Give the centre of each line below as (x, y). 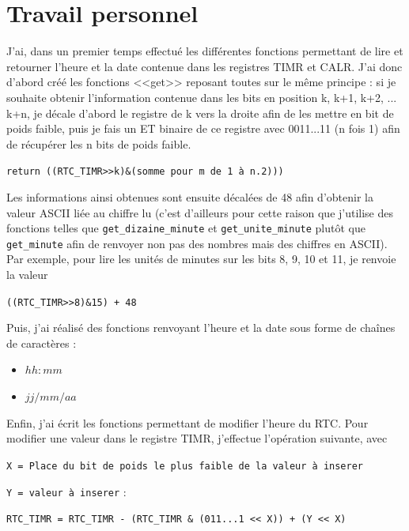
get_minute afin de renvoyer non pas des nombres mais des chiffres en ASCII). (197, 243)
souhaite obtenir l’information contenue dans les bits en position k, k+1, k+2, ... (202, 97)
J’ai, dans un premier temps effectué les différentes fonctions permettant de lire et (205, 51)
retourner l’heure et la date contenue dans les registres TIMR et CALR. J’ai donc (204, 66)
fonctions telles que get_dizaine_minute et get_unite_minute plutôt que (186, 228)
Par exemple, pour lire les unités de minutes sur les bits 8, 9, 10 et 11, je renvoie (201, 259)
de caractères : (42, 343)
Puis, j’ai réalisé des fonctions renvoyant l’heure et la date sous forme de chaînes (201, 328)
